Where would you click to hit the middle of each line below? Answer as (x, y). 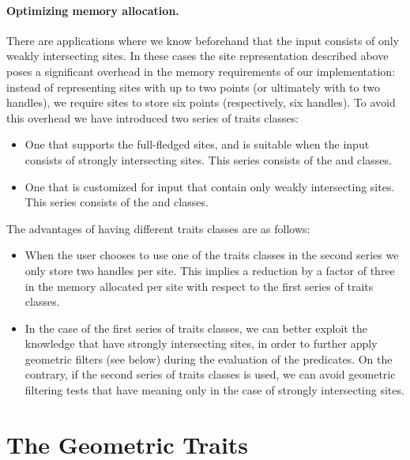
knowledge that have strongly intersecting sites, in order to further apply (201, 343)
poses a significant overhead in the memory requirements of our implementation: (201, 71)
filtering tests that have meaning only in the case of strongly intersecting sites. (214, 390)
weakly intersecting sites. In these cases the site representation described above (197, 56)
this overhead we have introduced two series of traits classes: (153, 117)
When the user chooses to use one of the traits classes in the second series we (212, 255)
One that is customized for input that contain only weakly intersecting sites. (210, 186)
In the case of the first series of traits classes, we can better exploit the (196, 328)
